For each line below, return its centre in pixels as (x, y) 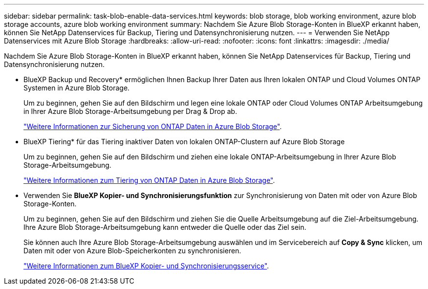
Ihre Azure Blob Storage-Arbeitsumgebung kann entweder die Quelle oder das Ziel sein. (165, 227)
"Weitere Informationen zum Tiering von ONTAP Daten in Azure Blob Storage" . (149, 180)
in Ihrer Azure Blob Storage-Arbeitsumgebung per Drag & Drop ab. (130, 111)
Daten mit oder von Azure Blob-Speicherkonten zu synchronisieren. (132, 251)
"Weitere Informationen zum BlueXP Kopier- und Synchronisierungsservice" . (146, 266)
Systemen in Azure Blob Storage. (77, 88)
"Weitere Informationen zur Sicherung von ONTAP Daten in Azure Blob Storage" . (153, 126)
